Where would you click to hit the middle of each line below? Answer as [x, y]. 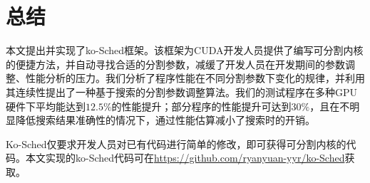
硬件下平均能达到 [46, 106]
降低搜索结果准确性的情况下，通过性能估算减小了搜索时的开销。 [165, 120]
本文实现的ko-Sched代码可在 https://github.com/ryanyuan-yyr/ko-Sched [185, 158]
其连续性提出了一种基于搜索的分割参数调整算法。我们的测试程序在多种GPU [182, 91]
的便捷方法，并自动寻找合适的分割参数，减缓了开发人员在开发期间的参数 [175, 64]
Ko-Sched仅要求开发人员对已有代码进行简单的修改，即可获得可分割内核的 [176, 143]
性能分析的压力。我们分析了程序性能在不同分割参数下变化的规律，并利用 [195, 78]
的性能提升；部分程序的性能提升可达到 [201, 106]
